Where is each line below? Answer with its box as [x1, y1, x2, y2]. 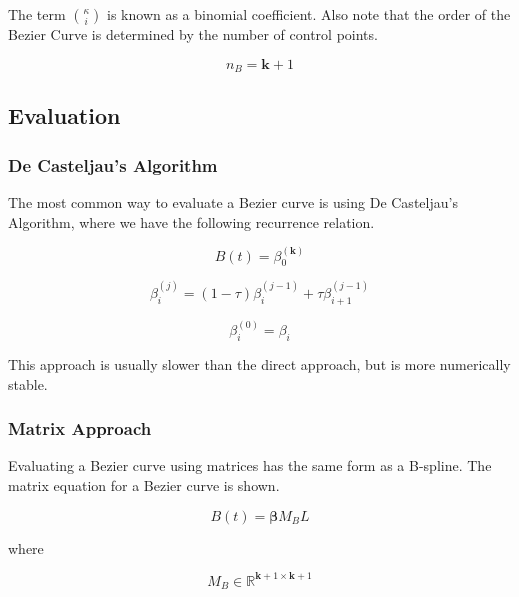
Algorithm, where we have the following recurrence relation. [8, 211, 375, 232]
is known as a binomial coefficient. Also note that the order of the [107, 4, 511, 24]
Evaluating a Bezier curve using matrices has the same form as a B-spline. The [8, 455, 492, 476]
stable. [8, 373, 48, 394]
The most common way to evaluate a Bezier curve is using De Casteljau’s [8, 192, 458, 213]
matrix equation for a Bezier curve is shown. [8, 474, 280, 495]
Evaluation [8, 100, 121, 131]
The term [8, 4, 66, 24]
